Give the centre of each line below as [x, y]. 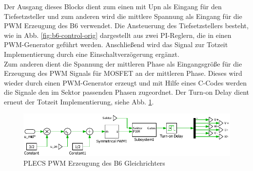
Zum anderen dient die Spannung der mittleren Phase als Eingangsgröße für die [123, 63]
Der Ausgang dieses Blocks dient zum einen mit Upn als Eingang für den [113, 6]
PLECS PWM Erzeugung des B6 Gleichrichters [94, 163]
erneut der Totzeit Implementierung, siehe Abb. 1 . [79, 101]
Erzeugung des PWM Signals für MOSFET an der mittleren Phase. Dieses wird [123, 73]
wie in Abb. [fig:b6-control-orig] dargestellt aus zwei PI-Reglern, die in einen [118, 35]
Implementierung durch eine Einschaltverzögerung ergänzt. [92, 54]
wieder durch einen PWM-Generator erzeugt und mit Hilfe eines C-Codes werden [126, 82]
